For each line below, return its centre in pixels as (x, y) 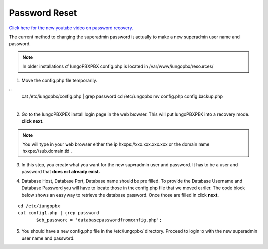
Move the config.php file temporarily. (60, 80)
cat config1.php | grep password (59, 213)
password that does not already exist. (61, 172)
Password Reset (43, 13)
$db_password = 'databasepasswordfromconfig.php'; (99, 220)
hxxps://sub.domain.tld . (47, 151)
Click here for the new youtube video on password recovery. (71, 28)
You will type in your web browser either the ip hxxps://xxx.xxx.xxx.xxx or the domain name (116, 144)
